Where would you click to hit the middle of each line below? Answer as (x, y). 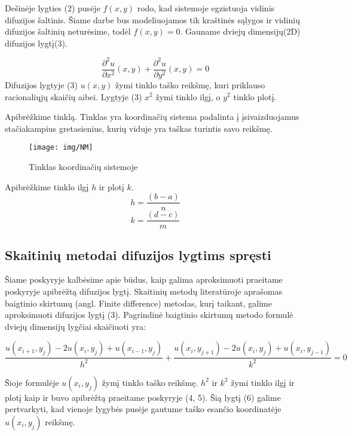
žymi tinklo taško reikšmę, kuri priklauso (190, 84)
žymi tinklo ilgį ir (263, 382)
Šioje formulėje (32, 382)
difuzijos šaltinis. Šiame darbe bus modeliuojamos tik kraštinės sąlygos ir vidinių (152, 19)
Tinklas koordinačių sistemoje (83, 166)
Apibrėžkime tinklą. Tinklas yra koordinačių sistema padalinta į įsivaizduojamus (152, 117)
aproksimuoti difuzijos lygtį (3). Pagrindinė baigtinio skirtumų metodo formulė (149, 315)
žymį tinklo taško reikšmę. (150, 382)
